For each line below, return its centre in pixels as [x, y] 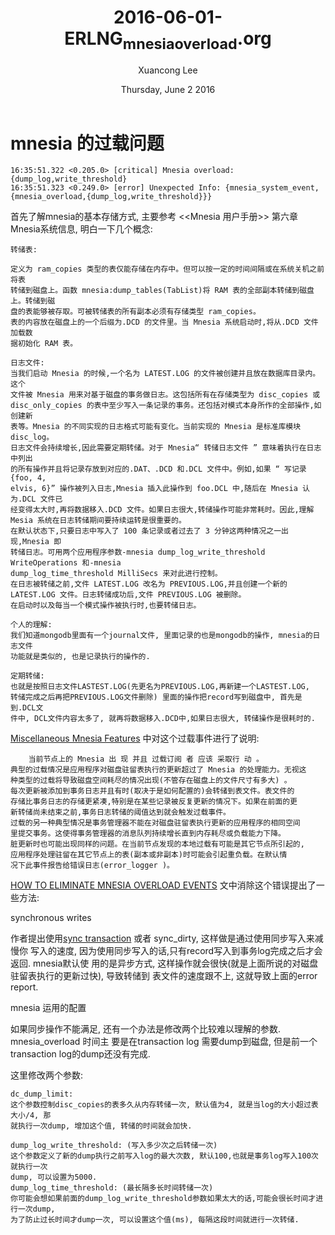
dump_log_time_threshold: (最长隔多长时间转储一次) [112, 1188]
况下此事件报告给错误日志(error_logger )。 [92, 866]
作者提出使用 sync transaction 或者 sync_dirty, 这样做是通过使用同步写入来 [162, 938]
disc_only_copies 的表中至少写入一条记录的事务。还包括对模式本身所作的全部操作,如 [166, 406]
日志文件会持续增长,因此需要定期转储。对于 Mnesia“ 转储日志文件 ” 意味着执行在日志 [166, 448]
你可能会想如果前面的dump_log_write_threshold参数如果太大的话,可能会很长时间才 [163, 1199]
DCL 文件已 [42, 499]
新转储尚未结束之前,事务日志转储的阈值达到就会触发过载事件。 [120, 812]
